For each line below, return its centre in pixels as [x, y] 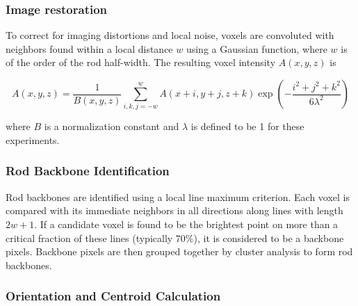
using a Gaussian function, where [257, 48]
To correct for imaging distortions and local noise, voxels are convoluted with [170, 35]
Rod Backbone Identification [88, 171]
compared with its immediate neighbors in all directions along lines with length [174, 210]
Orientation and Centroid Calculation [113, 296]
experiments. [33, 139]
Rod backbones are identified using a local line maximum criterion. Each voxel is [178, 196]
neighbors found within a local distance [89, 48]
